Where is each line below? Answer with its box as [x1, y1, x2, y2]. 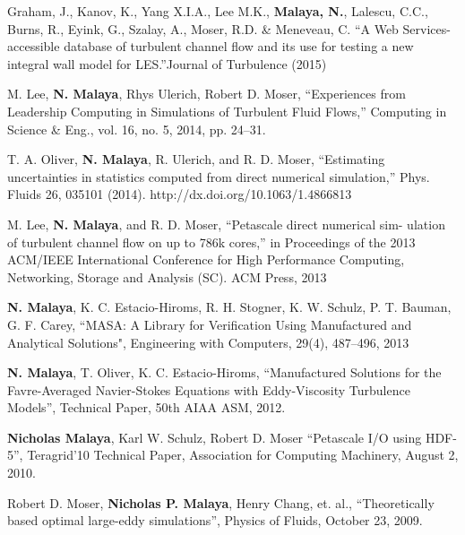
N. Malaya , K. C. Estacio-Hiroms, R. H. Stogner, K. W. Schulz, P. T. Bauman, [7, 298, 452, 316]
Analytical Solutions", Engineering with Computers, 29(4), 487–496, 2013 [7, 332, 409, 351]
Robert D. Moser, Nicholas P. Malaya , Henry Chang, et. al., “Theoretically [7, 493, 435, 512]
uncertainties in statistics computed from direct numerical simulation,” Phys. [7, 167, 430, 186]
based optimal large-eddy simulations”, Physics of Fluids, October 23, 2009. [7, 511, 423, 530]
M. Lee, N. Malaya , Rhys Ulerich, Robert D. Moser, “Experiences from [7, 84, 406, 103]
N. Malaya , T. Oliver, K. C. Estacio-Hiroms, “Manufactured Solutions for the [7, 363, 442, 382]
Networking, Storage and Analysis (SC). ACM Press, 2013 [7, 267, 327, 286]
